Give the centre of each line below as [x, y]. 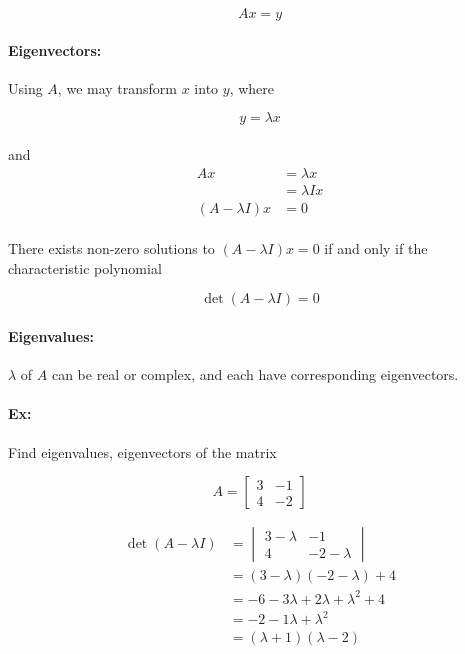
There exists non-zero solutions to [111, 248]
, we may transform [117, 87]
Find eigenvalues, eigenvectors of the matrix [142, 451]
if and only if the [376, 248]
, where [251, 87]
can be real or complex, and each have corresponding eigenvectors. [255, 374]
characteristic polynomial [85, 267]
